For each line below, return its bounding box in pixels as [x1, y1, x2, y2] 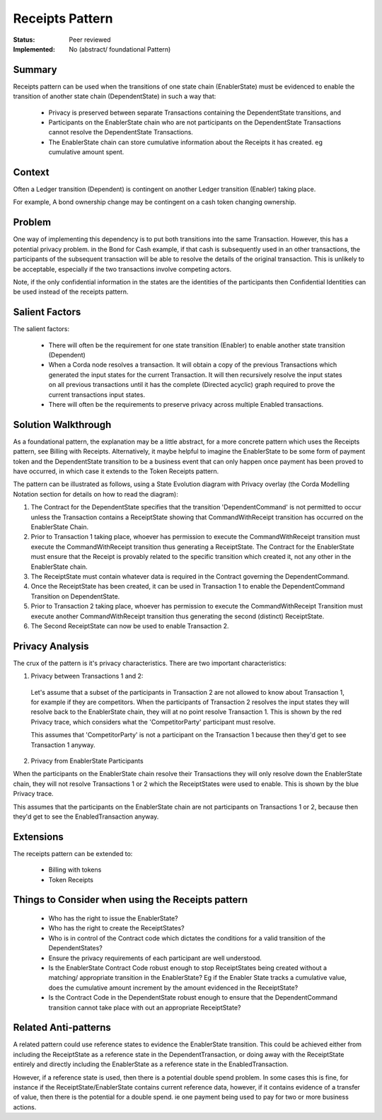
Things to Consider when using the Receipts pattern [13, 894, 248, 906]
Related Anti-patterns [13, 1022, 111, 1034]
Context [13, 166, 50, 178]
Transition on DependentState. [30, 591, 120, 601]
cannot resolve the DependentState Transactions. [48, 128, 194, 137]
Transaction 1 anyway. [30, 740, 95, 749]
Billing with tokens [48, 865, 102, 874]
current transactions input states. [48, 390, 145, 399]
